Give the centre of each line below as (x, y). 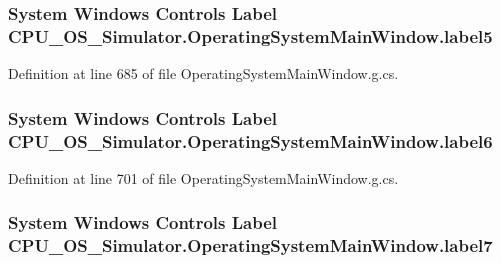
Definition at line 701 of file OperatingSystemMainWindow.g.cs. (203, 177)
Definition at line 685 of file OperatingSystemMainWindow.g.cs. (203, 73)
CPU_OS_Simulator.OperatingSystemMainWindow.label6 (250, 140)
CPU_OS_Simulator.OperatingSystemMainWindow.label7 (250, 245)
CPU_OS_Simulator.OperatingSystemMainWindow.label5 (250, 35)
